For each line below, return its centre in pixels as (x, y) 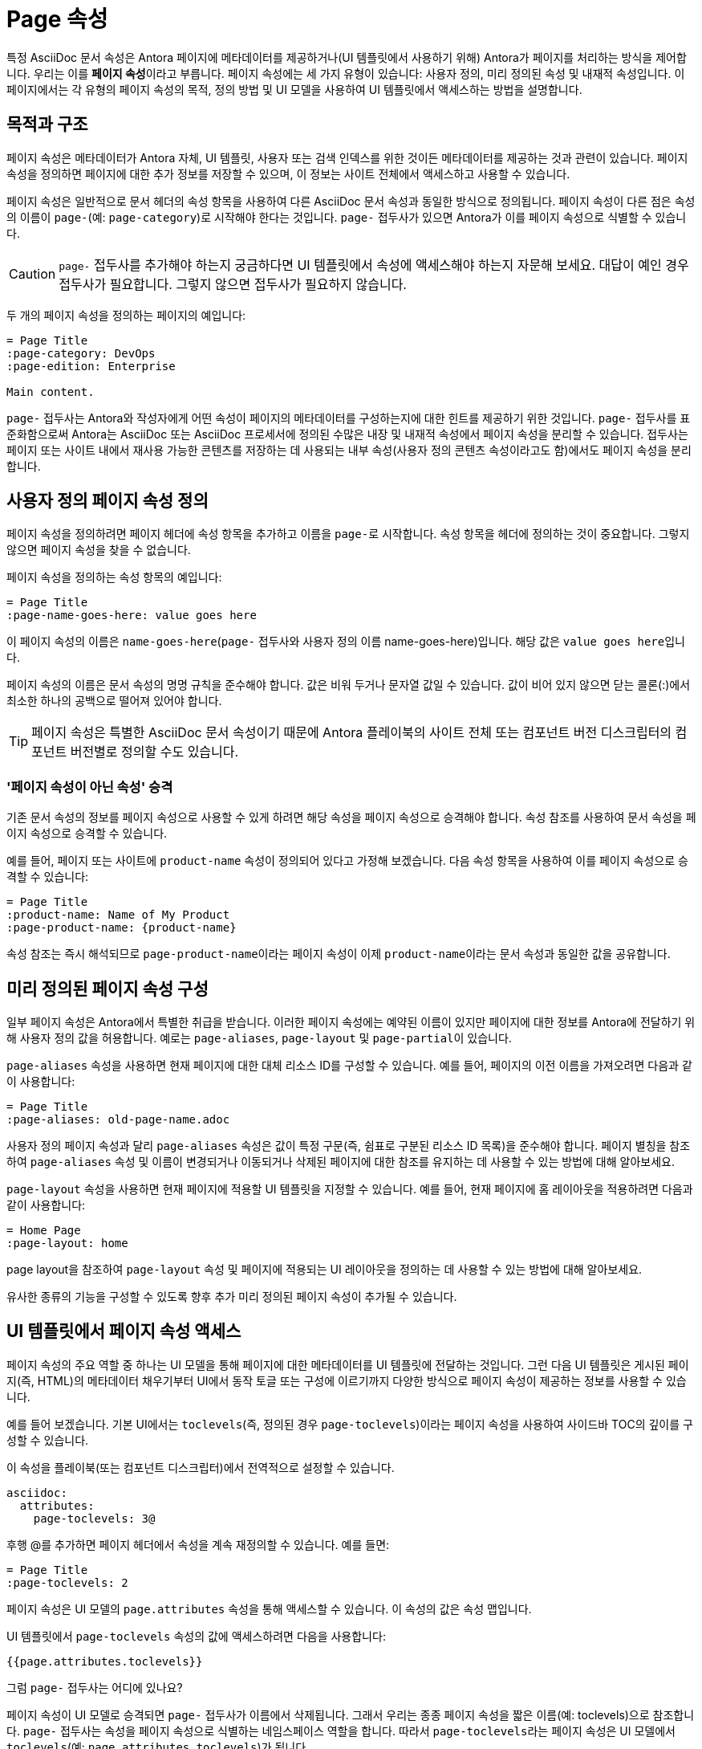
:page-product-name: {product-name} (122, 928)
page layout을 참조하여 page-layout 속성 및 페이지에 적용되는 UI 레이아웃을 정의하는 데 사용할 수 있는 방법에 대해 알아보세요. (325, 1270)
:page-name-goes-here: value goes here (132, 616)
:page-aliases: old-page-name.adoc (118, 1120)
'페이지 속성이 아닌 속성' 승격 (90, 787)
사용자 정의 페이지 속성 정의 (108, 501)
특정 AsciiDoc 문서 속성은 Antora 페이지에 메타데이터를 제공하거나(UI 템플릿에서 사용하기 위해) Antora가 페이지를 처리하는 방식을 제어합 (347, 57)
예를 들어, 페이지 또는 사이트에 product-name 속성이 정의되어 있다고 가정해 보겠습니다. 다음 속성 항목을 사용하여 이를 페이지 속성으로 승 (347, 861)
